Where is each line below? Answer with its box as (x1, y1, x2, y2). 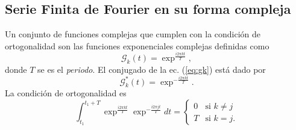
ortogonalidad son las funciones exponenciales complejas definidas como (5, 39, 269, 52)
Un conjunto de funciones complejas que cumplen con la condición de (5, 28, 261, 40)
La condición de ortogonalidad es (5, 87, 127, 99)
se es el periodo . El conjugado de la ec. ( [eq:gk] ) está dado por (37, 63, 266, 76)
